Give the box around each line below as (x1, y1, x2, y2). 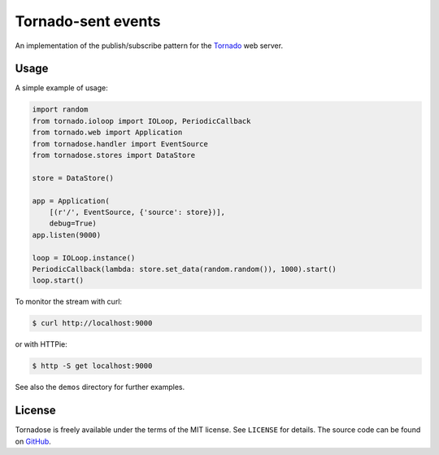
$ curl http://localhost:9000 (32, 318, 153, 328)
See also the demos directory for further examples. (15, 383, 185, 392)
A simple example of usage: (15, 83, 109, 93)
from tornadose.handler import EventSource (32, 139, 209, 148)
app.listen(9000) (32, 230, 102, 239)
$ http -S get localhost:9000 (32, 361, 153, 370)
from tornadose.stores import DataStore (32, 151, 195, 160)
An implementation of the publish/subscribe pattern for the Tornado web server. (15, 41, 284, 50)
